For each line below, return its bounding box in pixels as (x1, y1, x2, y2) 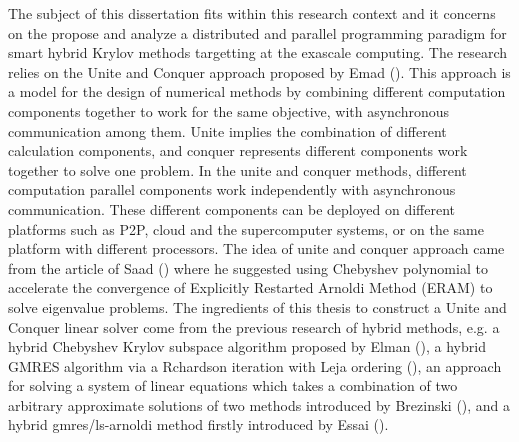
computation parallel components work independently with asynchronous (8, 179, 456, 200)
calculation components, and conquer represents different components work (8, 140, 468, 161)
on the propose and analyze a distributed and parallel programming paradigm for (8, 22, 507, 43)
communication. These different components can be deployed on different (8, 198, 456, 219)
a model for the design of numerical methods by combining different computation (8, 81, 506, 102)
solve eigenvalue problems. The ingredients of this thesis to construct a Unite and (8, 296, 507, 317)
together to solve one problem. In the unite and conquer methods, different (8, 159, 467, 180)
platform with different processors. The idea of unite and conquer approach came (8, 238, 505, 259)
